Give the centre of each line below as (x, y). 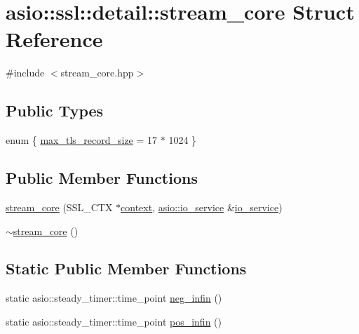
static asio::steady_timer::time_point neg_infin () (114, 298)
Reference (54, 39)
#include (25, 73)
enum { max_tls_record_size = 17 (82, 140)
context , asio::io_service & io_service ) (202, 207)
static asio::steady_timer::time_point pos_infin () (114, 321)
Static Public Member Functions (126, 268)
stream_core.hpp (97, 73)
